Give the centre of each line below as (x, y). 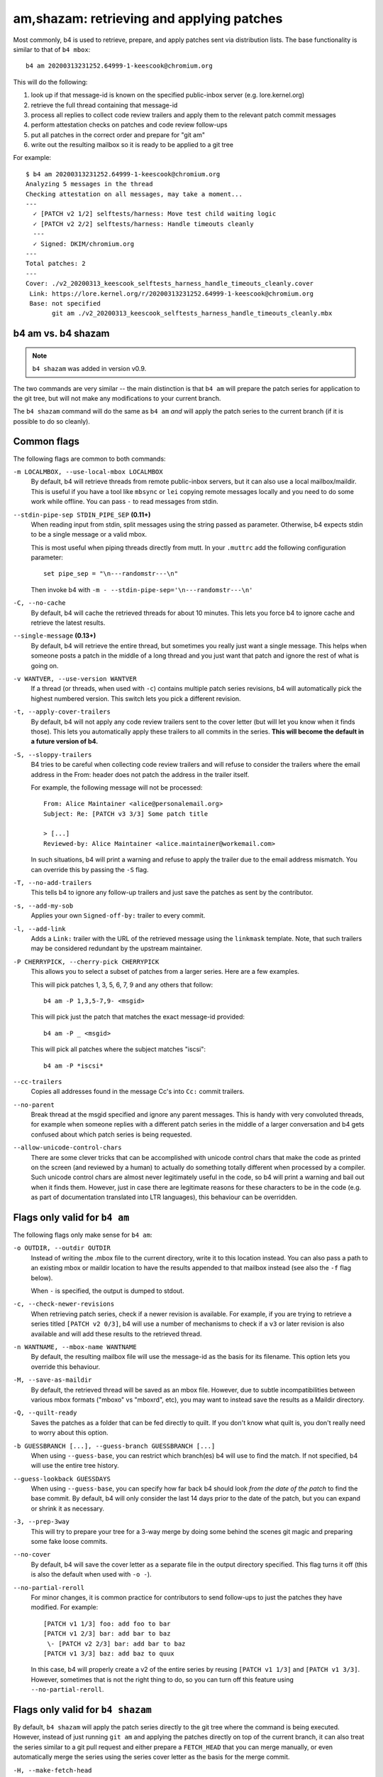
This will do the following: (50, 82)
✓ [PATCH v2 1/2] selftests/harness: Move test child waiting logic (155, 214)
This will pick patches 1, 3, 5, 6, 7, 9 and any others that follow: (122, 984)
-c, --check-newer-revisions (64, 1304)
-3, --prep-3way (41, 1522)
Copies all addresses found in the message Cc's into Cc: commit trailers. (138, 1092)
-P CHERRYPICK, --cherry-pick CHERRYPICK (86, 962)
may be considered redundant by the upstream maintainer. (116, 948)
